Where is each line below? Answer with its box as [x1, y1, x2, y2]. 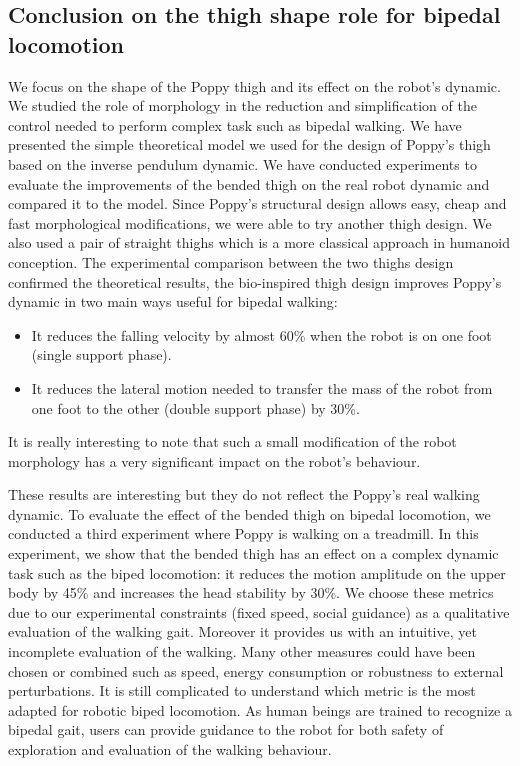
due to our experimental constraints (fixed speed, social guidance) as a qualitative [8, 601, 510, 622]
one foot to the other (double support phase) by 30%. [31, 397, 360, 418]
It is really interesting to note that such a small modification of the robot [8, 431, 457, 452]
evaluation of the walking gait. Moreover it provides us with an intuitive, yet [8, 621, 477, 642]
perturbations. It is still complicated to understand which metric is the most [8, 680, 476, 701]
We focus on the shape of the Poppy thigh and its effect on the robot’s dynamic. [8, 75, 501, 96]
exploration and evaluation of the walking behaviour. [8, 739, 332, 759]
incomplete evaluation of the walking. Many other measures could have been [8, 641, 476, 662]
